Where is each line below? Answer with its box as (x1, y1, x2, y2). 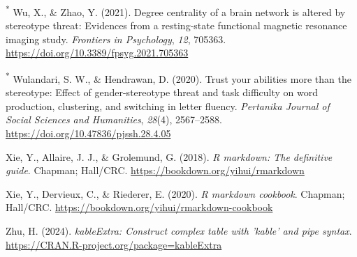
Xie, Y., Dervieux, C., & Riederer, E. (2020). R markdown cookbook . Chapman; (6, 186, 345, 201)
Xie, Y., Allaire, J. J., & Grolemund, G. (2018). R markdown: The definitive (6, 149, 333, 164)
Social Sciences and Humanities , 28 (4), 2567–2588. (6, 112, 222, 127)
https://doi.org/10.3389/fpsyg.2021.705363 (6, 45, 189, 60)
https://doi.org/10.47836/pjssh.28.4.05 (6, 126, 171, 141)
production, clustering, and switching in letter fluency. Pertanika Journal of (6, 98, 330, 113)
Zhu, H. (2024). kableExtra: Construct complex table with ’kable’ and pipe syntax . (6, 224, 352, 238)
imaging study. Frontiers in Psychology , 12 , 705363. (6, 31, 226, 46)
